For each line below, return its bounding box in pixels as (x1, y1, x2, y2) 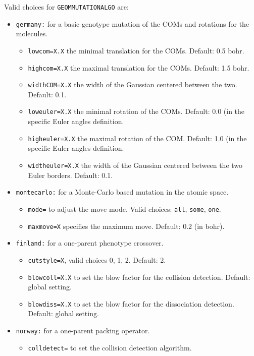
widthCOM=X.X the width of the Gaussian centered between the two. (28, 79, 237, 90)
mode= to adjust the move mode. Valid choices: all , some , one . (28, 203, 221, 214)
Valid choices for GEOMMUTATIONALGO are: (4, 2, 129, 12)
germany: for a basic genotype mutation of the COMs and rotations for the (16, 18, 249, 29)
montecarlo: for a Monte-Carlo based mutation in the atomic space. (16, 187, 229, 197)
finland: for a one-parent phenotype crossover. (16, 238, 164, 248)
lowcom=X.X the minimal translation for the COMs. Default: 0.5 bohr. (28, 45, 244, 55)
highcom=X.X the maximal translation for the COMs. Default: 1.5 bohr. (28, 62, 249, 73)
